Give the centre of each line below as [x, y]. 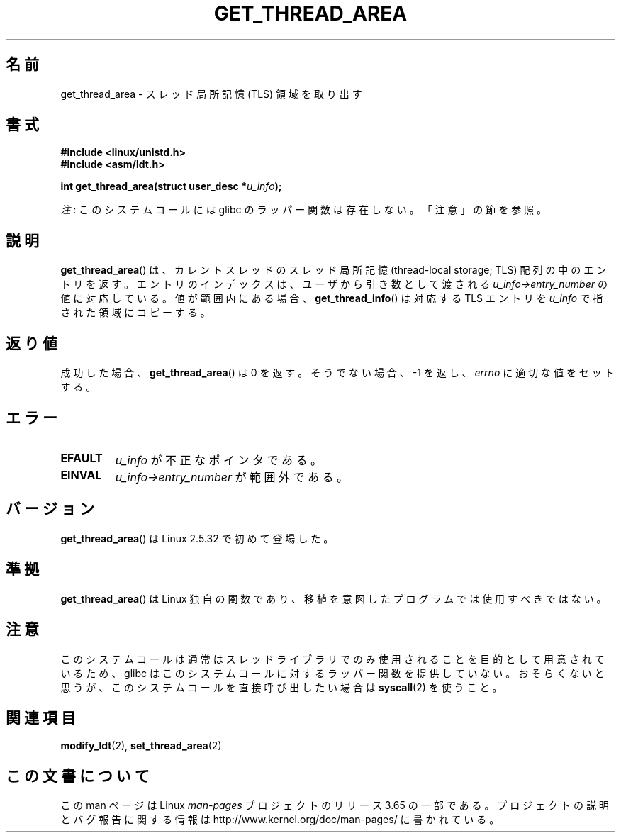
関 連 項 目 [41, 717]
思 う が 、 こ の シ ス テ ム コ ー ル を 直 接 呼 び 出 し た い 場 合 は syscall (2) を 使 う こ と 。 [281, 687]
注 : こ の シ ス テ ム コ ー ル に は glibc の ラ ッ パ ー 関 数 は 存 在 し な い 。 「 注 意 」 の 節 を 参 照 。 [304, 210]
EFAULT [82, 458]
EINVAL [81, 475]
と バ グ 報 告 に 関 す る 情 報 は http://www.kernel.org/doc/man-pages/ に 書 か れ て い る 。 [280, 820]
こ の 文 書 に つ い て [78, 776]
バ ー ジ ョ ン [50, 509]
